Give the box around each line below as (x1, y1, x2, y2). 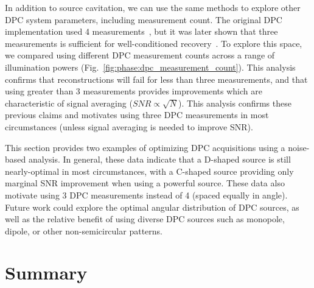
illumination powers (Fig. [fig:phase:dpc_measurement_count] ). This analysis (5, 60, 296, 73)
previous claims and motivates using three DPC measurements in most (5, 108, 269, 121)
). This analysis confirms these (178, 96, 291, 109)
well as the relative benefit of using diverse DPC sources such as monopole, (5, 212, 285, 225)
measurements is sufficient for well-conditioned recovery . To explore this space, (5, 37, 302, 49)
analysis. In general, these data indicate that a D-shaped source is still (28, 153, 291, 166)
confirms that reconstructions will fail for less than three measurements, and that (5, 72, 308, 85)
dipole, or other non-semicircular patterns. (5, 224, 162, 237)
